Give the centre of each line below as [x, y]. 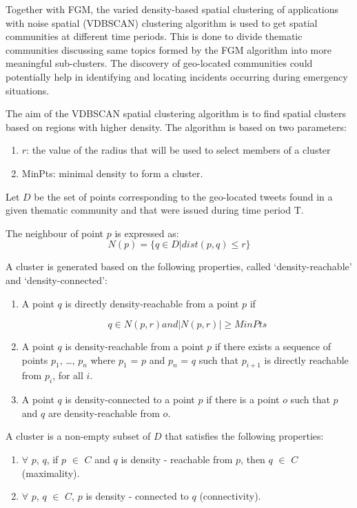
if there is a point [243, 399]
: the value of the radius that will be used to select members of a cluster [178, 150]
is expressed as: [147, 233]
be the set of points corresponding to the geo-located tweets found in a [183, 196]
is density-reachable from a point [134, 346]
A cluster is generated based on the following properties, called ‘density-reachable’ [179, 266]
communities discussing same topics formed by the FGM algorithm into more [169, 49]
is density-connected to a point [130, 399]
